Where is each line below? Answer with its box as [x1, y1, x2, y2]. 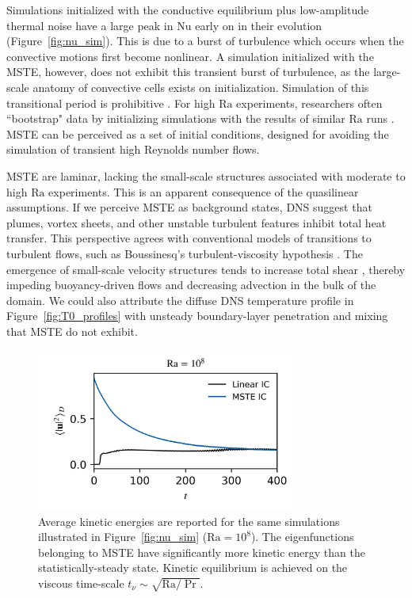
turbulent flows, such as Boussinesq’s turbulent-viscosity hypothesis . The [6, 245, 363, 261]
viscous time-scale [38, 574, 124, 591]
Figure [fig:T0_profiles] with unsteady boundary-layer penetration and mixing [6, 307, 388, 324]
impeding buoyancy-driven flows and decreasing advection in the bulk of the [6, 276, 376, 293]
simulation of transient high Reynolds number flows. [6, 141, 260, 158]
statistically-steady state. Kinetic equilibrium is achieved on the [38, 559, 348, 576]
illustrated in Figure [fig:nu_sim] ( [38, 528, 208, 545]
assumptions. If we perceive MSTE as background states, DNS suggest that [6, 199, 372, 215]
